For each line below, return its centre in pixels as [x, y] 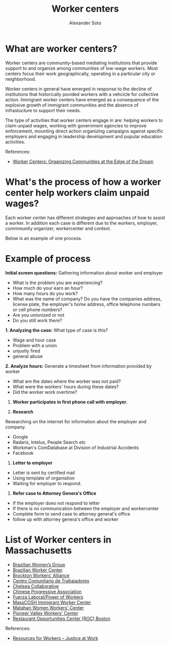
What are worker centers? [61, 48]
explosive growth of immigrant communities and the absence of [72, 105]
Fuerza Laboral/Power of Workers [48, 597]
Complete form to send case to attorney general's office [71, 514]
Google [20, 436]
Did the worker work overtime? [45, 392]
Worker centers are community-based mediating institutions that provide [81, 63]
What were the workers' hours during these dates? [66, 387]
